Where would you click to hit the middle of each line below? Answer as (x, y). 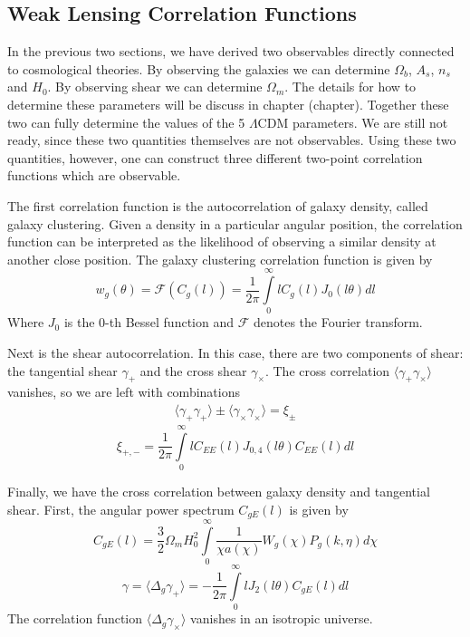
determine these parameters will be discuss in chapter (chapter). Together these (228, 104)
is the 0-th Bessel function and (149, 322)
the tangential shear (62, 370)
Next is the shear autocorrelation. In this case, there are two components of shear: (235, 353)
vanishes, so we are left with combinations (124, 392)
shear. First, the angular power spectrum (121, 509)
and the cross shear (193, 370)
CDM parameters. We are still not (353, 122)
